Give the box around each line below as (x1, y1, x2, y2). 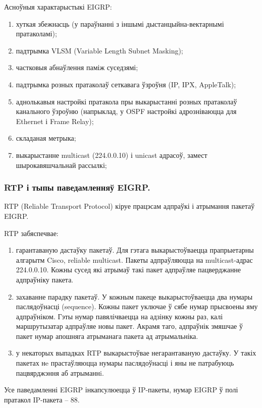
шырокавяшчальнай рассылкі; (16, 159, 107, 170)
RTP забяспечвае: (4, 227, 59, 238)
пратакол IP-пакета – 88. (4, 394, 80, 404)
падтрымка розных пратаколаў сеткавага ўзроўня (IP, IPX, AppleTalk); (16, 79, 236, 89)
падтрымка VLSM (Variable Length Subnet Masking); (16, 45, 183, 55)
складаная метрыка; (16, 133, 76, 143)
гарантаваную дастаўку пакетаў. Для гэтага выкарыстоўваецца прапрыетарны (16, 245, 254, 255)
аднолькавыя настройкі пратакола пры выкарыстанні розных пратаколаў (16, 96, 237, 106)
